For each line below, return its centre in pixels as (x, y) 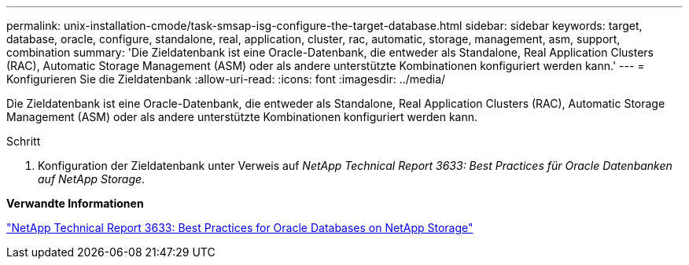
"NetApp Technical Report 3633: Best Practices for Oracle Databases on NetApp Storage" (240, 228)
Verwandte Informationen (75, 203)
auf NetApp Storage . (92, 179)
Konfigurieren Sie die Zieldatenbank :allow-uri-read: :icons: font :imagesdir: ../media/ (226, 79)
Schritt (24, 141)
